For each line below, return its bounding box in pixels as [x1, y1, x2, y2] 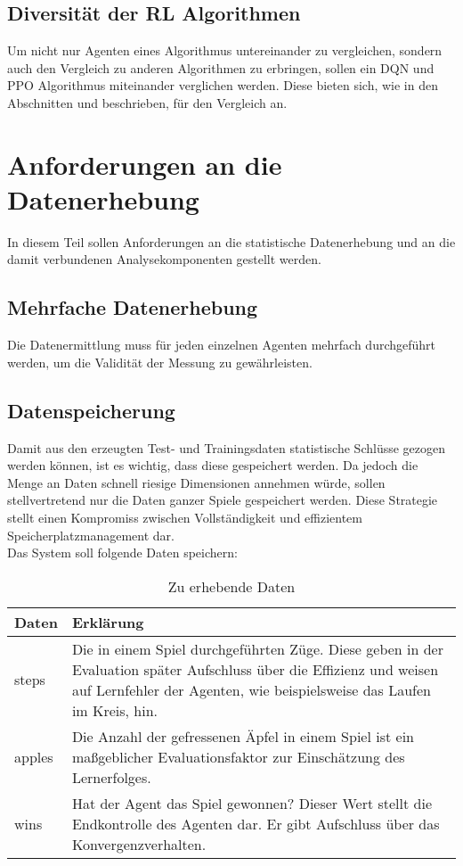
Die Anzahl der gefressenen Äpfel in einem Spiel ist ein [71, 725, 414, 746]
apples [14, 746, 53, 767]
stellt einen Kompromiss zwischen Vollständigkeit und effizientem [7, 508, 362, 527]
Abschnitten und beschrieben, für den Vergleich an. [7, 93, 288, 111]
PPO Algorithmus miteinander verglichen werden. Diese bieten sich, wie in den [7, 76, 438, 95]
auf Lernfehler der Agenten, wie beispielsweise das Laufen [71, 679, 432, 700]
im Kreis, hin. [71, 699, 158, 721]
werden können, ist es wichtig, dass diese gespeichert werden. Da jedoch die [7, 456, 418, 474]
